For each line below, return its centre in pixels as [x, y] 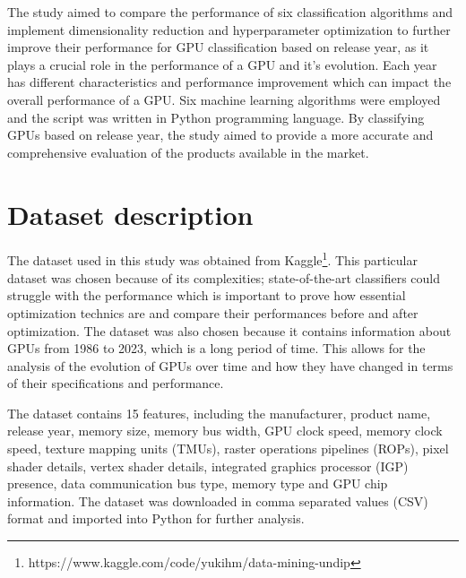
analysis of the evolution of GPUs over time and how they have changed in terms [230, 365]
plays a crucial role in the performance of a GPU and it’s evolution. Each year [222, 64]
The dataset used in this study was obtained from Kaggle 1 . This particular [212, 259]
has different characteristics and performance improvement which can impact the [229, 82]
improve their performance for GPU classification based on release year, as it [218, 47]
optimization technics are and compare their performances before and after [213, 312]
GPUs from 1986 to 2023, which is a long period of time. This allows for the [216, 348]
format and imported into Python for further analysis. [156, 518]
